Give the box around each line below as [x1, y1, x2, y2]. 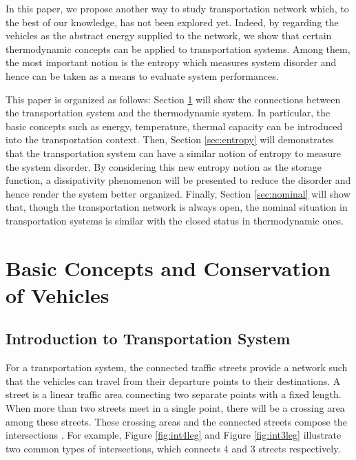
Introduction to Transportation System [6, 328, 291, 349]
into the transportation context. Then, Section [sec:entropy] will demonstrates [6, 132, 334, 147]
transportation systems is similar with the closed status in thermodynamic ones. [6, 213, 344, 227]
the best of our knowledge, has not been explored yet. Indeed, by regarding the [6, 14, 339, 29]
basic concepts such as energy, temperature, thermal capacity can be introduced [6, 118, 343, 133]
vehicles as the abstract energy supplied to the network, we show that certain [6, 28, 332, 43]
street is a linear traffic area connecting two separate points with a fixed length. [6, 387, 342, 401]
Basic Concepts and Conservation [6, 253, 331, 282]
